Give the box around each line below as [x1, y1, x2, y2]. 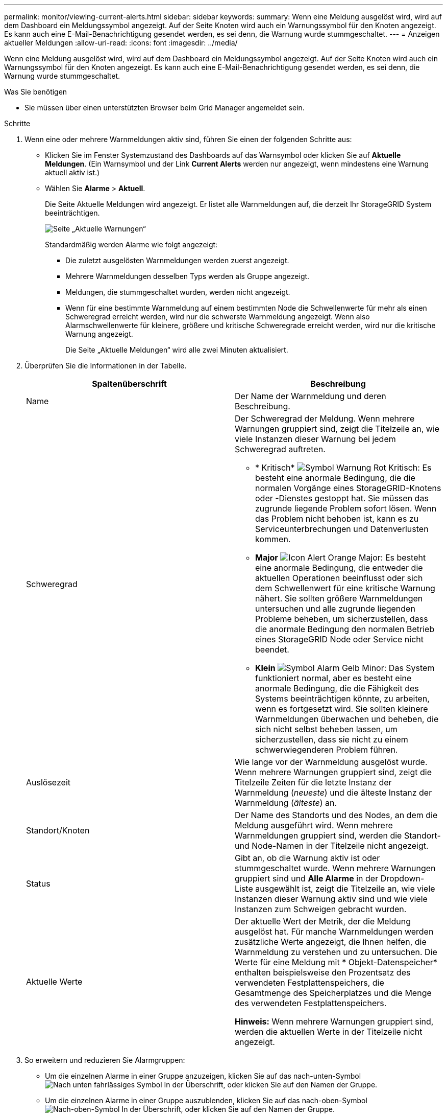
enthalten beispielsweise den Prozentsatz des [235, 967, 411, 978]
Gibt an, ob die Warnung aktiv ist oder [235, 853, 380, 863]
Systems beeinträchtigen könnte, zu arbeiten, [255, 693, 430, 704]
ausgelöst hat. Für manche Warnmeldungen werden [235, 926, 434, 937]
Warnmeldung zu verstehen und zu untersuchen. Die [235, 947, 437, 957]
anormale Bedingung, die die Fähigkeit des [255, 683, 419, 693]
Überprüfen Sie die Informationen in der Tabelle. [24, 361, 187, 370]
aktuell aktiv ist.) [45, 168, 100, 177]
